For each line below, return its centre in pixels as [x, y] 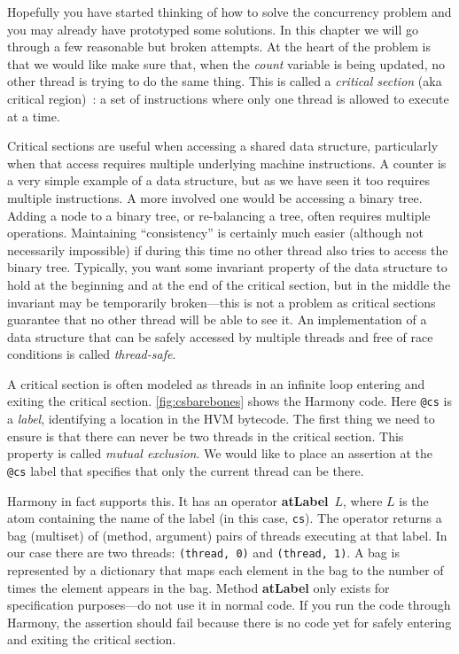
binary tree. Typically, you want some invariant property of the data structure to [227, 267]
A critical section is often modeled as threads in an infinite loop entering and [216, 383]
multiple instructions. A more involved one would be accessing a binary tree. [215, 197]
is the [414, 500]
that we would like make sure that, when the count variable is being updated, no [226, 63]
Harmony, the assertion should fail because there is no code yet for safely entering [229, 622]
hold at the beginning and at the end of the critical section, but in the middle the [229, 284]
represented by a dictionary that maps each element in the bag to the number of [226, 570]
